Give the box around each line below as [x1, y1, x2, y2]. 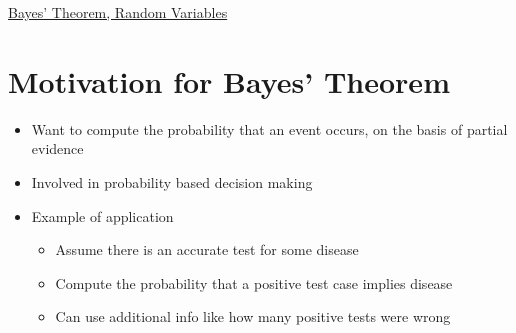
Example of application [31, 205, 174, 226]
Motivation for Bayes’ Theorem [8, 60, 450, 101]
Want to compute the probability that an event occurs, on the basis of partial [31, 118, 508, 139]
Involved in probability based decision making [31, 171, 313, 192]
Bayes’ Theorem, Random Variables [8, 2, 228, 22]
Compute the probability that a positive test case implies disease [55, 272, 453, 293]
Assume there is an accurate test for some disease [55, 239, 359, 260]
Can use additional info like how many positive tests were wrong [55, 306, 451, 327]
